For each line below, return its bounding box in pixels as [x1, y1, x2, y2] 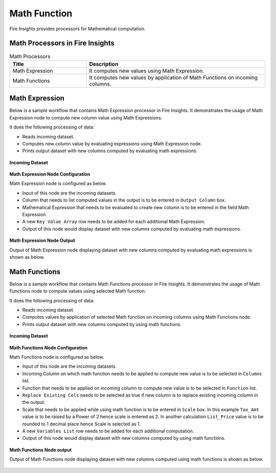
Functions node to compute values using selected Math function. [9, 288, 147, 294]
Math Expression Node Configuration [9, 171, 90, 177]
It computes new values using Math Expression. [89, 67, 204, 74]
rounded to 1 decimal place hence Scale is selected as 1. [22, 421, 141, 427]
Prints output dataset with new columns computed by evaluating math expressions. [22, 148, 198, 154]
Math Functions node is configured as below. [9, 354, 104, 360]
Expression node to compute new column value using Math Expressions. [9, 114, 163, 120]
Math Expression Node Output [9, 237, 75, 243]
